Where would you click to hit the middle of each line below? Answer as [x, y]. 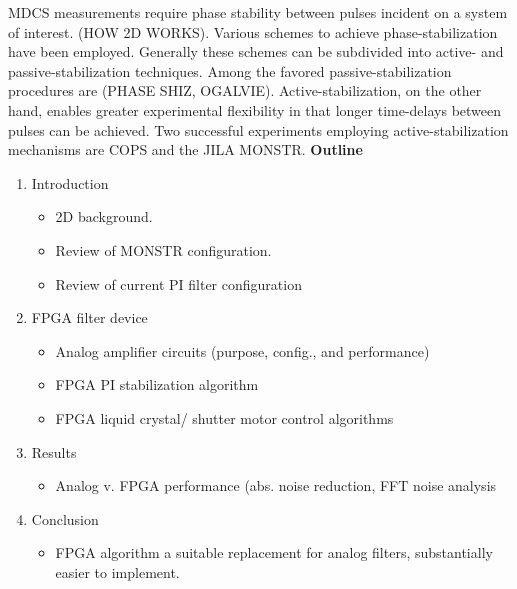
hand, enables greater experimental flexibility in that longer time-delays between [255, 109]
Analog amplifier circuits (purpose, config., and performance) [242, 350]
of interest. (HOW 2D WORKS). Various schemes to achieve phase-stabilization [253, 31]
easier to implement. [117, 571]
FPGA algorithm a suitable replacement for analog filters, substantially [274, 552]
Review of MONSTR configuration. [163, 249]
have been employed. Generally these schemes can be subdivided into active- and [256, 51]
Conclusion [65, 518]
